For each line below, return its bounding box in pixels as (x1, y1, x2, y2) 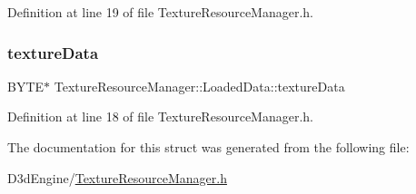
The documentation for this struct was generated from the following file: (7, 138, 410, 156)
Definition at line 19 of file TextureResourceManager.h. (7, 3, 313, 21)
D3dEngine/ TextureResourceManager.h (7, 168, 227, 187)
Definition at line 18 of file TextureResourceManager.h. (7, 107, 313, 126)
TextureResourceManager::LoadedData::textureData (54, 76, 345, 95)
